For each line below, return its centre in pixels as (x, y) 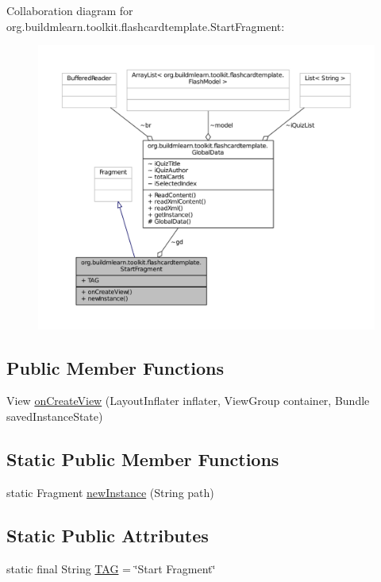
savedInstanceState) (55, 416)
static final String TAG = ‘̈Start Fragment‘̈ (111, 568)
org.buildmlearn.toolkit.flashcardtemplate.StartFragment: (146, 26)
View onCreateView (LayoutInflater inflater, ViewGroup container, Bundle (188, 401)
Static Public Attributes (108, 535)
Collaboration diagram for (70, 10)
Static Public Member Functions (143, 459)
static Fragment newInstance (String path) (110, 492)
